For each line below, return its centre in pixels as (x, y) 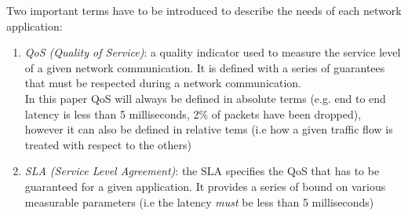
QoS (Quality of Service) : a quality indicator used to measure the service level (213, 52)
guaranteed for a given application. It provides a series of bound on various (205, 186)
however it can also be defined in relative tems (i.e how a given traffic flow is (209, 129)
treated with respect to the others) (108, 144)
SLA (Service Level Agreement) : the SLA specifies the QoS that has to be (202, 171)
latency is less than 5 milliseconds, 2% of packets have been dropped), (193, 113)
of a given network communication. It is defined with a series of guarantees (205, 67)
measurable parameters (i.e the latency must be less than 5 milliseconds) (199, 201)
